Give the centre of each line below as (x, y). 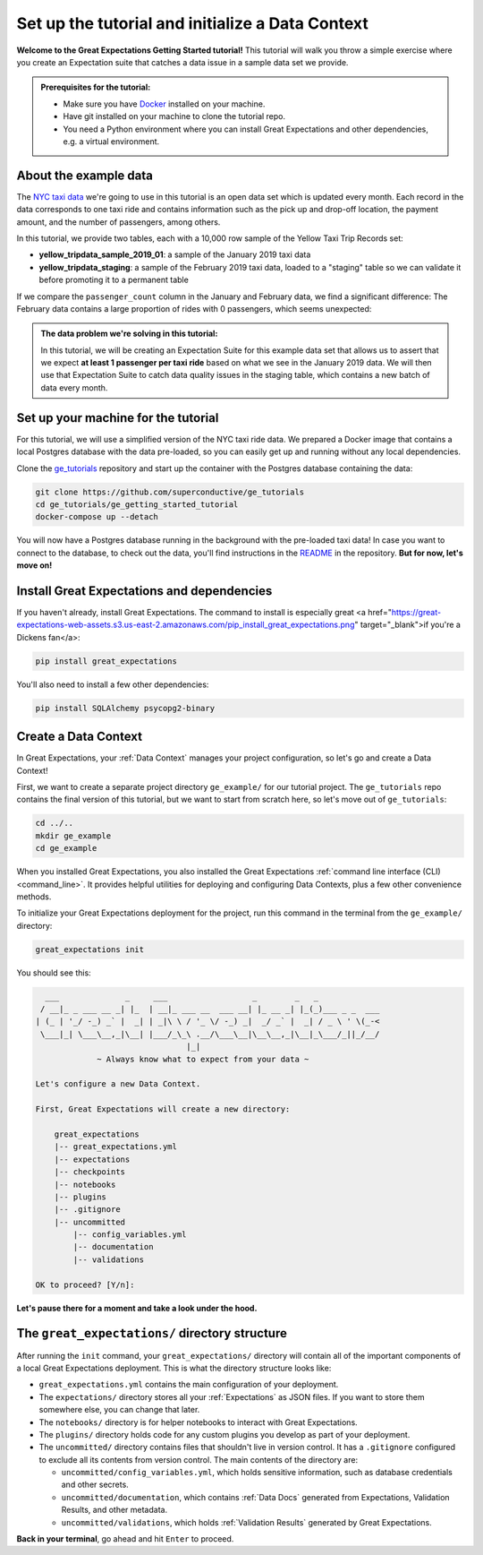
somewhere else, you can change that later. (119, 1410)
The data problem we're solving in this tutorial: (129, 334)
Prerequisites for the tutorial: (96, 87)
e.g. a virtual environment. (111, 141)
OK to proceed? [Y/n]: (85, 1284)
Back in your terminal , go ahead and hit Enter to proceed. (125, 1539)
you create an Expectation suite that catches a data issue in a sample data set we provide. (182, 62)
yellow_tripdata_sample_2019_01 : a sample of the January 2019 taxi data (175, 254)
